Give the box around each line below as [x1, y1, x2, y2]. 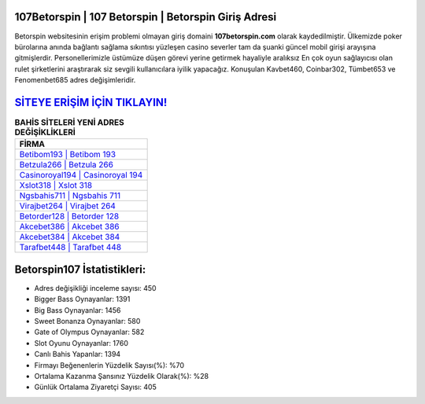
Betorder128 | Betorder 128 [19, 211, 120, 222]
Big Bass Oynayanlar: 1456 [34, 305, 121, 314]
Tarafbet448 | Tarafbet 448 [19, 242, 122, 253]
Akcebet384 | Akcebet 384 [19, 232, 120, 243]
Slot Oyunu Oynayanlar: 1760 [34, 338, 129, 347]
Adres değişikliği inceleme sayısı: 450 [34, 283, 157, 292]
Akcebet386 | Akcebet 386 [19, 221, 120, 232]
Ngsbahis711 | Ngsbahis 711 [19, 190, 121, 201]
